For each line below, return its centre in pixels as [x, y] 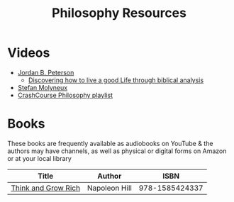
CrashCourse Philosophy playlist [65, 95]
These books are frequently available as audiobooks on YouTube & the [110, 143]
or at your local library [40, 158]
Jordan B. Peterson [46, 72]
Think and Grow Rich [45, 188]
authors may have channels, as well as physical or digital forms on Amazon [117, 151]
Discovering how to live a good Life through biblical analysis [116, 80]
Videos [29, 53]
